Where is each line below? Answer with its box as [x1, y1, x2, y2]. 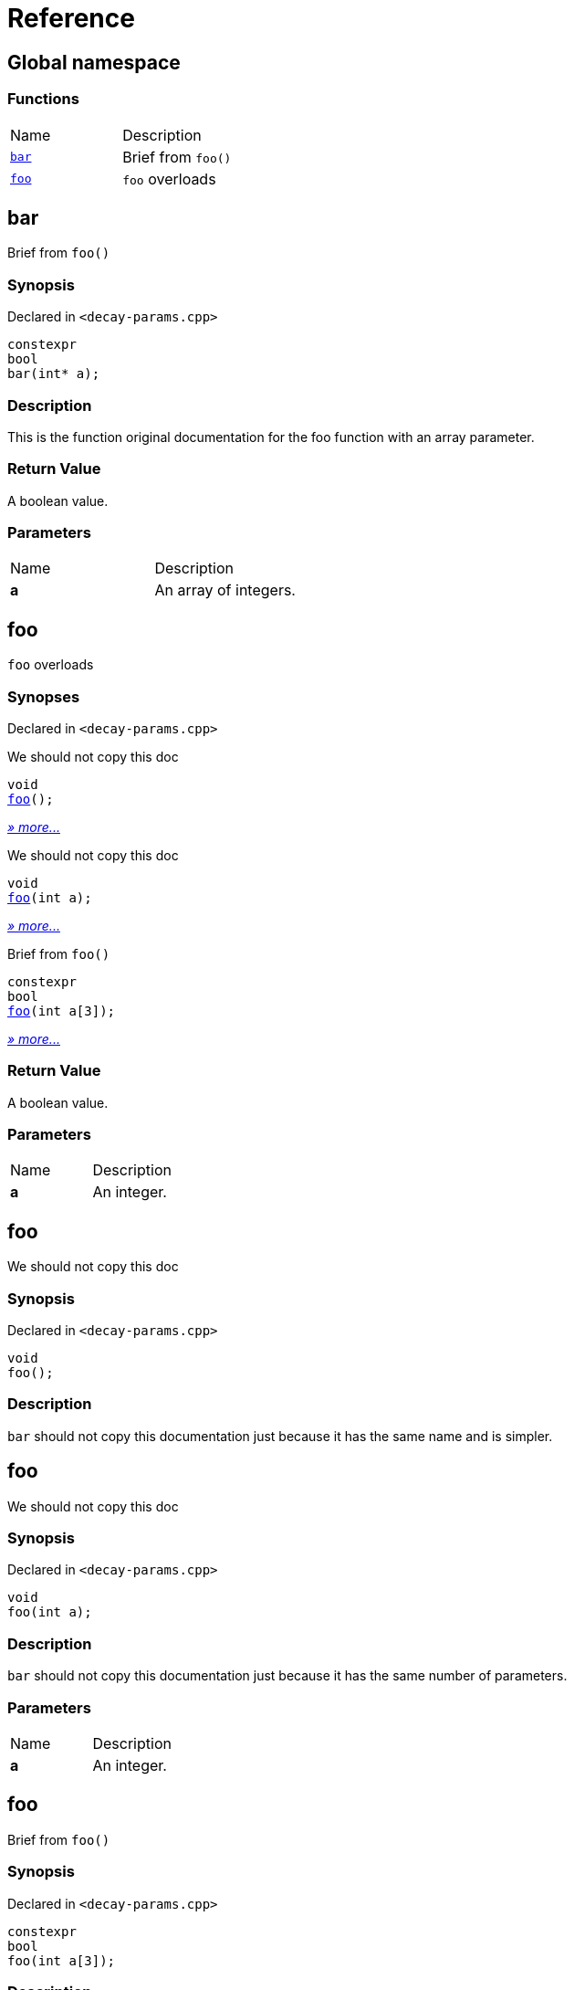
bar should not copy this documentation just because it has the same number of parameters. [7, 1668, 568, 1684]
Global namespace [7, 50, 181, 74]
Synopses [7, 687, 80, 706]
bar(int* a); [7, 366, 100, 382]
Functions [7, 89, 79, 109]
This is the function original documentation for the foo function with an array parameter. [7, 428, 535, 445]
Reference [7, 3, 135, 34]
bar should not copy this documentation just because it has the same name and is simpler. [7, 1427, 553, 1444]
